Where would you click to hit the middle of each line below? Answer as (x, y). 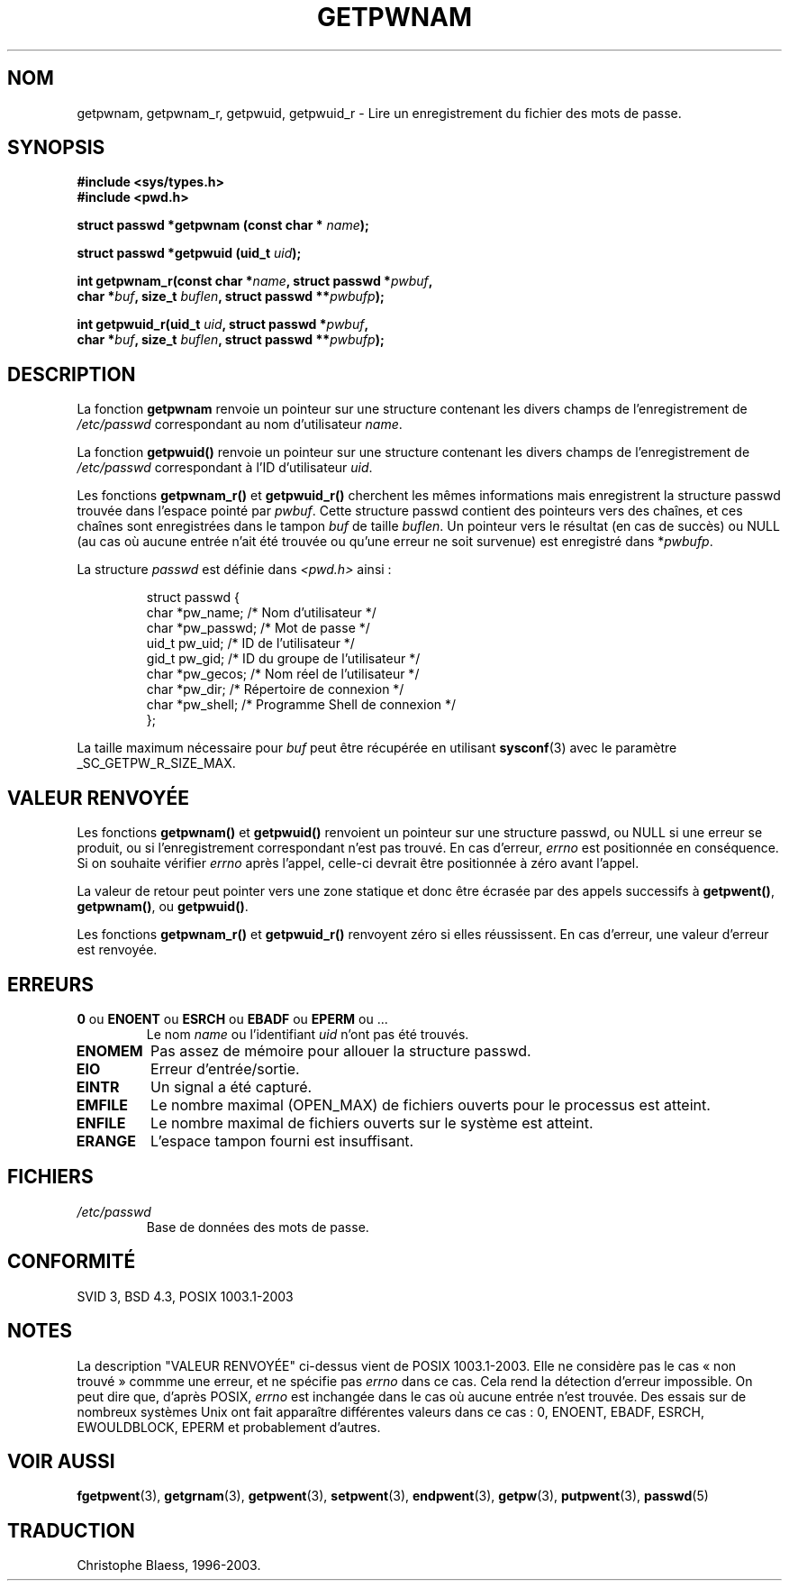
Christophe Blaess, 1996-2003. (169, 1565)
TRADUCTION (71, 1530)
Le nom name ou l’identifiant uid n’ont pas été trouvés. (308, 1034)
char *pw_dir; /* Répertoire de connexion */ (275, 689)
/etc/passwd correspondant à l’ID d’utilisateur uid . (225, 468)
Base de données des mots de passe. (258, 1227)
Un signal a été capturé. (231, 1086)
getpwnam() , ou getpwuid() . (163, 907)
